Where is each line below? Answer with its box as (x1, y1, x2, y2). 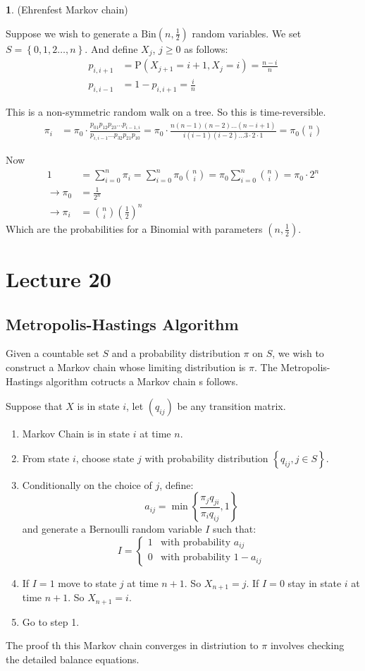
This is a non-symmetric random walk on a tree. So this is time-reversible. (6, 104, 326, 119)
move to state (58, 575, 117, 590)
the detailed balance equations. (6, 652, 140, 667)
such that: (213, 521, 256, 536)
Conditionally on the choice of (22, 477, 152, 492)
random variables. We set (192, 25, 302, 40)
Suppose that (6, 399, 63, 413)
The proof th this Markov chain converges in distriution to (6, 638, 259, 653)
